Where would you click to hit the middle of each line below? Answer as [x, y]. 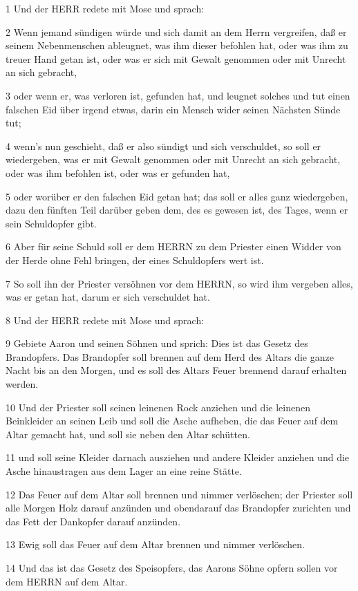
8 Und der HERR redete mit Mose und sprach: [105, 320]
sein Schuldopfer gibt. [51, 223]
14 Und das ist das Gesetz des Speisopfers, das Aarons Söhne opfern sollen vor [172, 567]
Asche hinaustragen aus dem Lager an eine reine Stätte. [124, 471]
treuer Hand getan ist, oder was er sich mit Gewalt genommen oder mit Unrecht [176, 58]
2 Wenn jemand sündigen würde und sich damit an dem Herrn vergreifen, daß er [176, 31]
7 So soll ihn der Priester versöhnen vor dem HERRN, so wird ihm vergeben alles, [179, 283]
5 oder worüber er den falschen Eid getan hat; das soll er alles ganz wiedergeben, [177, 196]
